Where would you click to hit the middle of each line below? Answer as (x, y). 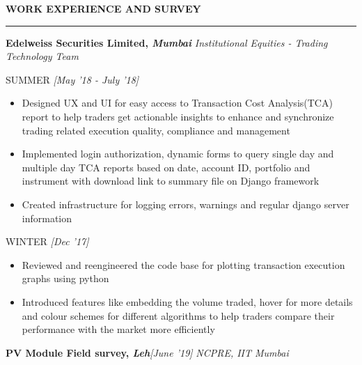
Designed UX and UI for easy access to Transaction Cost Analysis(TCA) (177, 103)
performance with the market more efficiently (118, 329)
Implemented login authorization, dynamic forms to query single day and (178, 154)
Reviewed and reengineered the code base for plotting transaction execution (183, 264)
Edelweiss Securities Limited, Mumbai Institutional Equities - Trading (167, 42)
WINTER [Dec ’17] (47, 241)
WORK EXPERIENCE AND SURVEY (103, 8)
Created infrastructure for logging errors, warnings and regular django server (186, 204)
